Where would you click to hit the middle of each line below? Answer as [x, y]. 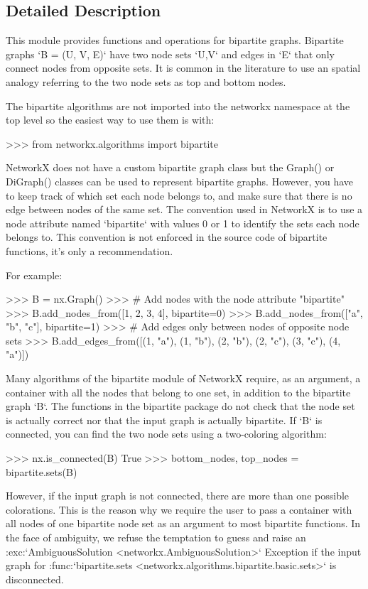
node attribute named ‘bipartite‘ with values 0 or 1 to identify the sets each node [183, 223]
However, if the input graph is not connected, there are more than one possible [178, 496]
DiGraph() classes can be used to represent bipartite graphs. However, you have [180, 181]
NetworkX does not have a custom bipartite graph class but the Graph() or [170, 167]
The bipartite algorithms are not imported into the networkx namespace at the [178, 106]
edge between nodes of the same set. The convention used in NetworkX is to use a [184, 209]
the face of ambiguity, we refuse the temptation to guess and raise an [156, 537]
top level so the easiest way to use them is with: [110, 120]
